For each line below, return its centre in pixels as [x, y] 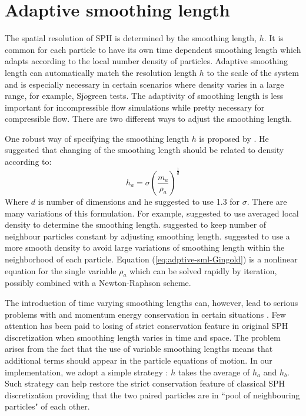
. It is [274, 38]
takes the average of [214, 372]
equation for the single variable [61, 270]
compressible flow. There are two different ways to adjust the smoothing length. [149, 119]
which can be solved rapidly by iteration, [203, 270]
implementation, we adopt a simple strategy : [87, 372]
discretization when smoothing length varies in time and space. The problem [143, 337]
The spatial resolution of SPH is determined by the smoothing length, [131, 38]
